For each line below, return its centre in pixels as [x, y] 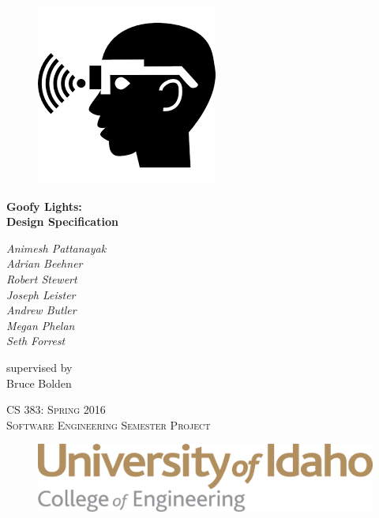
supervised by [39, 367]
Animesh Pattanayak [56, 248]
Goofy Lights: [44, 206]
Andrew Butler [41, 310]
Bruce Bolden [39, 383]
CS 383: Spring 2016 [56, 409]
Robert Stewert [42, 278]
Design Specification [62, 221]
